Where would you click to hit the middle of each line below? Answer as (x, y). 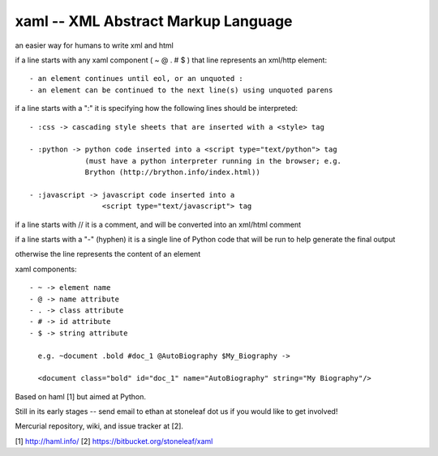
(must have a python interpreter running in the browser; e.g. (213, 161)
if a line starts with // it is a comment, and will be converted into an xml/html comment (158, 224)
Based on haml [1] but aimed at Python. (80, 396)
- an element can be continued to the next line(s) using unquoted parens (181, 90)
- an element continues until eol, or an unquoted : (136, 79)
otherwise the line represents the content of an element (108, 254)
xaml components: (46, 269)
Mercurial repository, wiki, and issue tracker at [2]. (99, 426)
